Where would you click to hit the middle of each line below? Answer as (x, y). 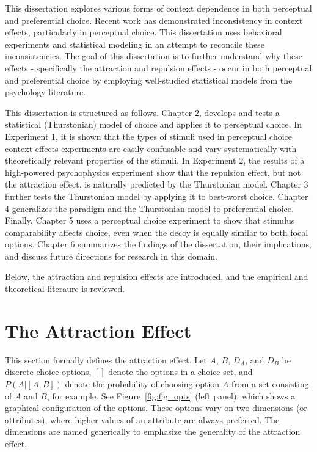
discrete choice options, (48, 372)
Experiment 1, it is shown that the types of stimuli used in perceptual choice (149, 136)
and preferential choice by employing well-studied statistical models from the (149, 80)
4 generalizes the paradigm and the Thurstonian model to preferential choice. (149, 208)
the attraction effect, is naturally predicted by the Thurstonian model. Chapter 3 (157, 184)
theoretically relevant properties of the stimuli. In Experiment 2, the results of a (155, 160)
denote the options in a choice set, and (180, 372)
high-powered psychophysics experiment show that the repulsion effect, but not (153, 172)
